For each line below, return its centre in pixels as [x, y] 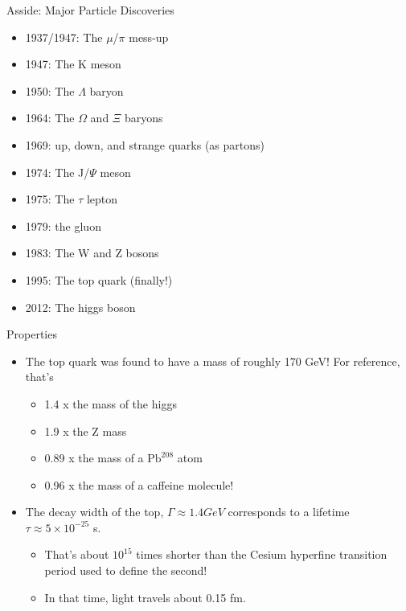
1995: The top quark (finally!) [99, 279]
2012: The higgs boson [80, 307]
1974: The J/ [57, 172]
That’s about [77, 554]
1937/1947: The [64, 37]
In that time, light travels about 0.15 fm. [145, 597]
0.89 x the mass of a [94, 458]
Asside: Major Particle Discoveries [90, 10]
